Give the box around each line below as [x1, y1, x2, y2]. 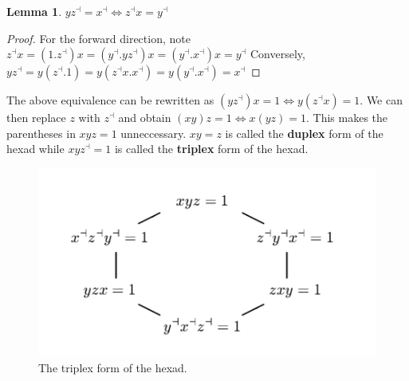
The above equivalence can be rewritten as [6, 92, 214, 108]
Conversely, [250, 45, 305, 62]
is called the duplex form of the [225, 124, 383, 141]
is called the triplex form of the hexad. [114, 140, 309, 157]
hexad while [6, 140, 65, 157]
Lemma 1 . [6, 3, 62, 19]
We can [366, 92, 403, 108]
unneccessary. [120, 124, 187, 141]
